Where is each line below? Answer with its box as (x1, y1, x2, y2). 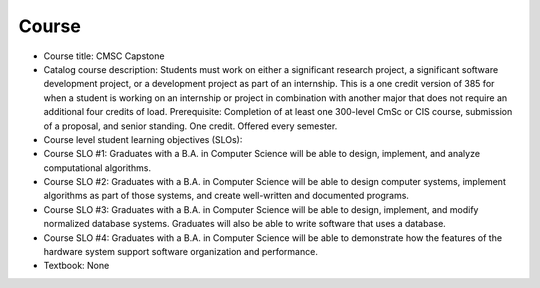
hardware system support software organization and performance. (43, 246, 319, 258)
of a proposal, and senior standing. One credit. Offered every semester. (43, 120, 338, 132)
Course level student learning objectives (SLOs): (43, 133, 243, 145)
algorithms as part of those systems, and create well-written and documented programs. (43, 190, 410, 202)
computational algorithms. (43, 161, 152, 174)
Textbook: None (43, 260, 110, 272)
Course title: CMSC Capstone (43, 50, 165, 62)
